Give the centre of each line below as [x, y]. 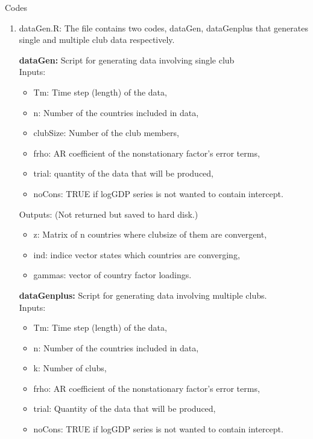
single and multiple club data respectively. [97, 40]
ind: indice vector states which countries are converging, [137, 254]
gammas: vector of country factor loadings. [112, 275]
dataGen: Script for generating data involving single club [127, 60]
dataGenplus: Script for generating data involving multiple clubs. [143, 295]
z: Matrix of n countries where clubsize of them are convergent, [150, 234]
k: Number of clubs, [70, 368]
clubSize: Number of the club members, [106, 133]
